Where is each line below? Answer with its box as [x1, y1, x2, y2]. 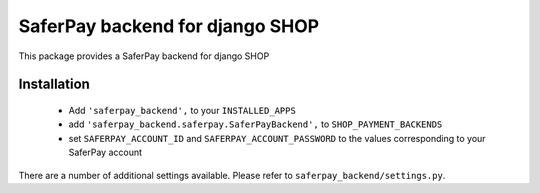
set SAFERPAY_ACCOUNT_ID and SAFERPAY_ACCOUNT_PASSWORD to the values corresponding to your [68, 132, 486, 144]
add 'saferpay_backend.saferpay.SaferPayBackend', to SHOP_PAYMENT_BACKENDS [68, 118, 443, 130]
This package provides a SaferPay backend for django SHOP [18, 50, 270, 62]
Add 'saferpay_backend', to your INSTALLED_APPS [68, 104, 297, 116]
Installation [18, 76, 90, 93]
